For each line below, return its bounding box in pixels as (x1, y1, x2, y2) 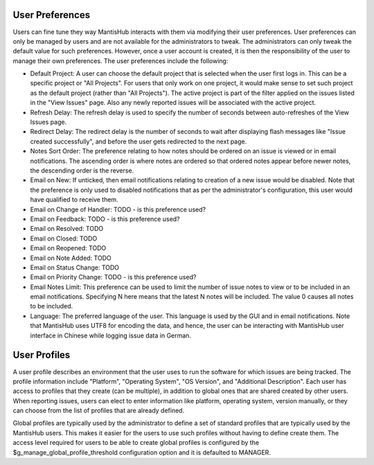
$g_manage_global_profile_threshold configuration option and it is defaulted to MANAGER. (12, 448, 271, 457)
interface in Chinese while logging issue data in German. (30, 331, 192, 340)
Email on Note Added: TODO (30, 254, 112, 262)
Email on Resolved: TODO (30, 225, 104, 233)
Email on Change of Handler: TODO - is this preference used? (30, 205, 206, 213)
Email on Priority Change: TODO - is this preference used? (30, 273, 197, 281)
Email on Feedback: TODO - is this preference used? (30, 215, 180, 223)
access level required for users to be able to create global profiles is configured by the (12, 439, 260, 447)
